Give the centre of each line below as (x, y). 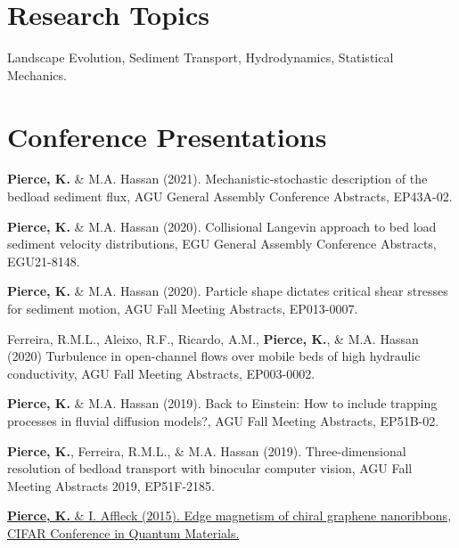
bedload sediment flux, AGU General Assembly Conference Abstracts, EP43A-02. (230, 196)
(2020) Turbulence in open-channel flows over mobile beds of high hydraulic (214, 356)
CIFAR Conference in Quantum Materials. (123, 532)
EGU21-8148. (44, 261)
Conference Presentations (167, 136)
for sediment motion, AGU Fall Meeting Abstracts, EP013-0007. (183, 308)
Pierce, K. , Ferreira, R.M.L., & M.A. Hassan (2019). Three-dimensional (207, 450)
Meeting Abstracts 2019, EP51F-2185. (111, 485)
